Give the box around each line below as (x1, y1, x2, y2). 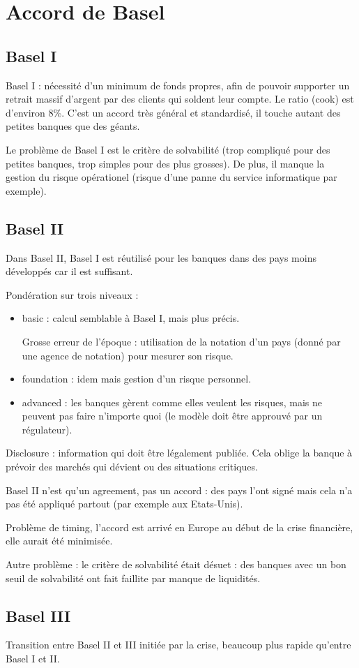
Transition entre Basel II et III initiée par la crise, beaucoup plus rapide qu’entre (6, 637, 351, 652)
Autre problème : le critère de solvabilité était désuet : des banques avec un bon (6, 557, 346, 572)
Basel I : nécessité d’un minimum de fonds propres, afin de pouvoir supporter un (6, 77, 350, 92)
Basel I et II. (6, 651, 60, 666)
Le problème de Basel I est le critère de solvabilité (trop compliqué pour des (6, 142, 330, 156)
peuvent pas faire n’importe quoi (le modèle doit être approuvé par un (22, 408, 323, 423)
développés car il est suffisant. (6, 264, 133, 279)
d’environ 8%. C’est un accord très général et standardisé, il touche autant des (6, 105, 341, 119)
